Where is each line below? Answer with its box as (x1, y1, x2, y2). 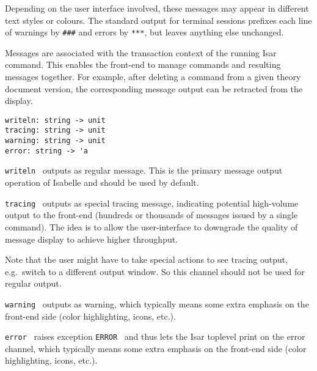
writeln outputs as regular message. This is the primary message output (5, 164, 283, 177)
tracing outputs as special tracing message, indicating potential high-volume (5, 196, 299, 209)
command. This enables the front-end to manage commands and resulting (5, 58, 281, 71)
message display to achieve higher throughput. (5, 232, 178, 245)
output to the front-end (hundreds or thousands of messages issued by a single (5, 208, 298, 221)
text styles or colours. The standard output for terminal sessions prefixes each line (5, 13, 312, 26)
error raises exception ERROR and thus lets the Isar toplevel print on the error (5, 330, 305, 343)
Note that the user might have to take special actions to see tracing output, (5, 253, 288, 266)
